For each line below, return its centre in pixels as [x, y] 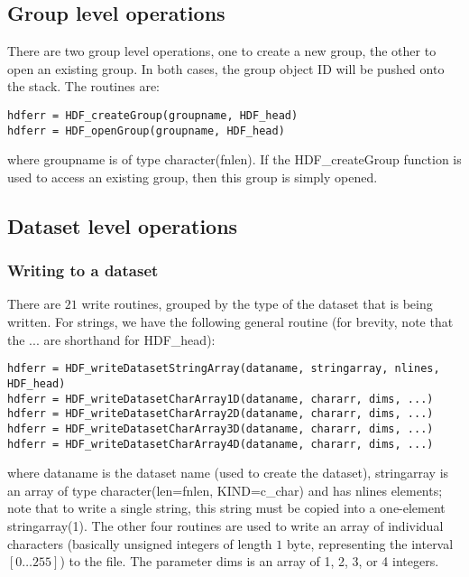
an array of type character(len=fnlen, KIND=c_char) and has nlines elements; [225, 490]
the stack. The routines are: [83, 86]
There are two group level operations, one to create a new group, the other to [222, 51]
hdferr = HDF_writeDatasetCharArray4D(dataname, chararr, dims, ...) [221, 444]
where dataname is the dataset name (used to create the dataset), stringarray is [228, 473]
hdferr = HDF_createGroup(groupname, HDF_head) [153, 115]
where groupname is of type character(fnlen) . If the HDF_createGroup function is [234, 159]
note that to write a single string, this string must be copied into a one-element [226, 508]
